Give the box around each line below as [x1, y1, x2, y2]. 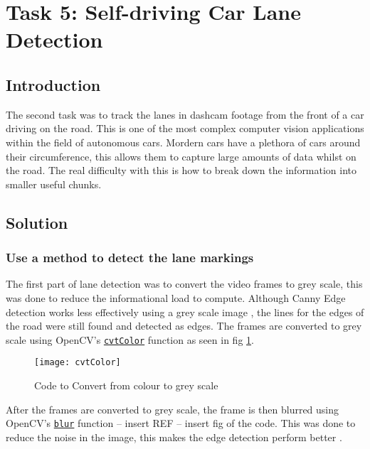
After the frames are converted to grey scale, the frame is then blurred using [6, 401, 339, 416]
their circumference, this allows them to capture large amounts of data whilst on [6, 148, 356, 163]
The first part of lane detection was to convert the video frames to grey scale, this [6, 276, 363, 291]
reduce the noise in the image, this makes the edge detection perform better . [6, 429, 342, 444]
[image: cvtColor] [34, 357, 121, 368]
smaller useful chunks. [6, 176, 102, 191]
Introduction [6, 73, 101, 95]
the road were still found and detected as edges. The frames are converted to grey [6, 318, 362, 333]
